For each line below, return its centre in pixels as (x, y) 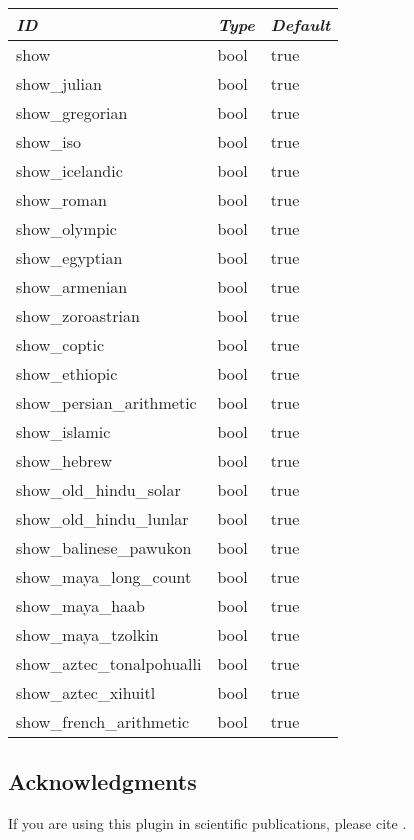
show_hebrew (64, 460)
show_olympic (66, 228)
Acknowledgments (102, 781)
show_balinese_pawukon (104, 547)
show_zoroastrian (78, 315)
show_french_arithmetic (103, 721)
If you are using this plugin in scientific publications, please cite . (207, 823)
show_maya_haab (80, 605)
